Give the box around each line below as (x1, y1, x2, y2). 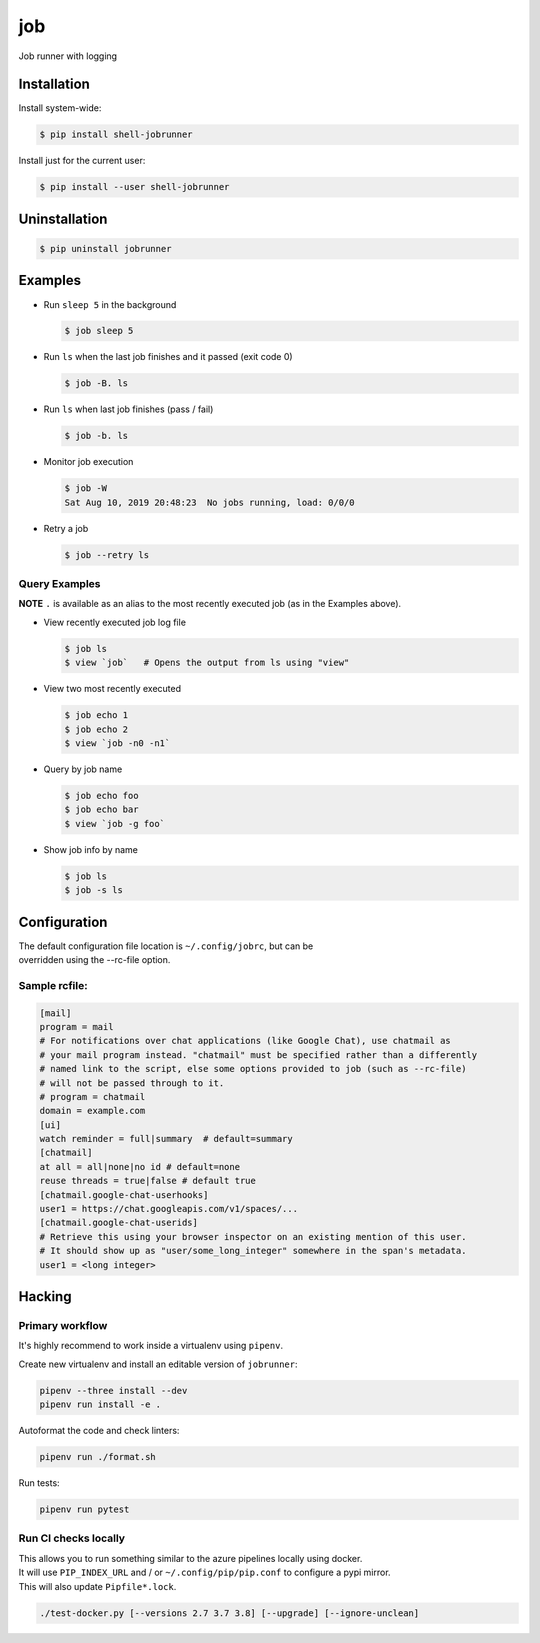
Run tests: (18, 1477, 60, 1489)
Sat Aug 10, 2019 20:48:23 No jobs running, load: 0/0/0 (64, 496, 355, 508)
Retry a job (43, 522, 89, 534)
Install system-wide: (18, 102, 102, 114)
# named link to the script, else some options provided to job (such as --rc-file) (39, 1063, 467, 1075)
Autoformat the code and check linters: (18, 1425, 180, 1437)
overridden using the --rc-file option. (18, 954, 171, 965)
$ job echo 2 (64, 723, 129, 735)
